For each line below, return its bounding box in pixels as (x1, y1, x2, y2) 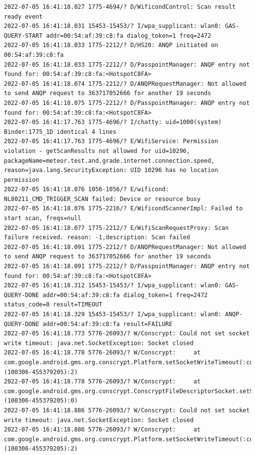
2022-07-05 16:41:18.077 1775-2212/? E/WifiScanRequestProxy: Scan (4, 224, 229, 231)
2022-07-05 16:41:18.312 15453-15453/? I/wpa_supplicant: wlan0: (4, 282, 222, 289)
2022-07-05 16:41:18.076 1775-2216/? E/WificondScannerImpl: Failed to (4, 205, 243, 212)
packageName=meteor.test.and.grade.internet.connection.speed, (4, 157, 215, 164)
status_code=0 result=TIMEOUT (4, 301, 102, 308)
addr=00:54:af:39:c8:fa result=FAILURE (42, 320, 173, 328)
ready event (4, 13, 43, 20)
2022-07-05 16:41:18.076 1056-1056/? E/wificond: (4, 186, 169, 193)
